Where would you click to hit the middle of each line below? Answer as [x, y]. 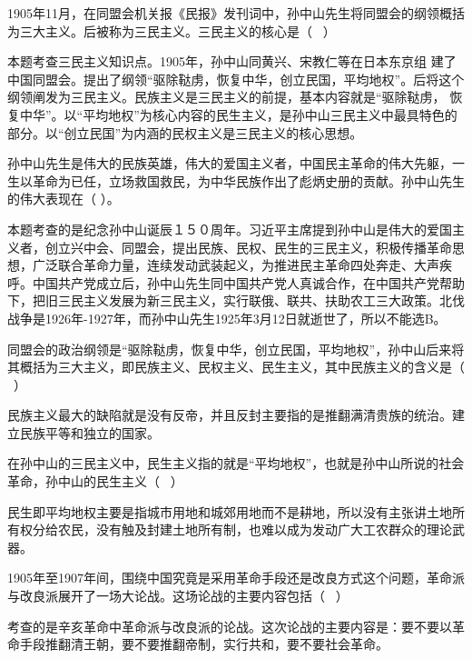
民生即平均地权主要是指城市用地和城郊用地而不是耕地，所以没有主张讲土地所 [236, 511]
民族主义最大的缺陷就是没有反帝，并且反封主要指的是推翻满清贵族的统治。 [230, 415]
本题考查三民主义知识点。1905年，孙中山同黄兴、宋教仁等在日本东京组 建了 [232, 61]
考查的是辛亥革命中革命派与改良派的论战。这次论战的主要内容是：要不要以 [230, 626]
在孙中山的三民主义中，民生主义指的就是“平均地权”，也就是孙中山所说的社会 [236, 463]
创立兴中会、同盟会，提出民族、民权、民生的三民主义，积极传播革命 [248, 247]
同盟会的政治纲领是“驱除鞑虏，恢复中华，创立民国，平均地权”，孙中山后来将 [236, 349]
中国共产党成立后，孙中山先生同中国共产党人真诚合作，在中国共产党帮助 [248, 282]
